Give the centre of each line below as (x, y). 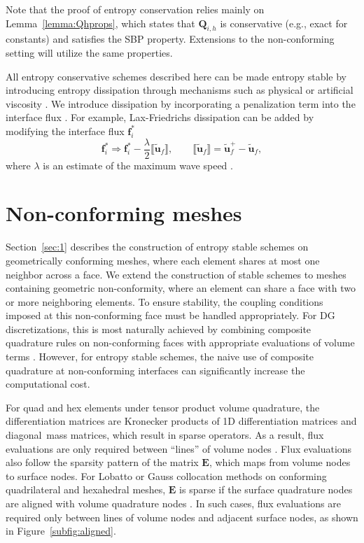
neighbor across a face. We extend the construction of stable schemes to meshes (176, 274)
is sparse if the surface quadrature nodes (266, 489)
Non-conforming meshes (124, 213)
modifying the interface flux (65, 131)
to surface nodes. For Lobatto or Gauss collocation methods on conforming (166, 475)
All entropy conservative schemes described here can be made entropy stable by (176, 76)
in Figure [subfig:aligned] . (61, 531)
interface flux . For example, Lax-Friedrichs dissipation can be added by (160, 117)
